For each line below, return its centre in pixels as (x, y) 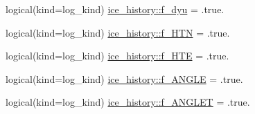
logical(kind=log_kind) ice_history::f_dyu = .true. (115, 9)
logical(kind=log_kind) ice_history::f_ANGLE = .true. (124, 78)
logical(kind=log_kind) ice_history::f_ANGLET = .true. (128, 102)
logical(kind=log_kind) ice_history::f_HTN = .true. (118, 32)
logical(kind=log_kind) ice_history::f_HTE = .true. (117, 56)
